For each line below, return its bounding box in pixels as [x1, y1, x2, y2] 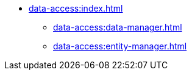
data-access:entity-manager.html [53, 41, 187, 51]
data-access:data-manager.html [53, 22, 182, 32]
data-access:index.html [29, 3, 123, 13]
